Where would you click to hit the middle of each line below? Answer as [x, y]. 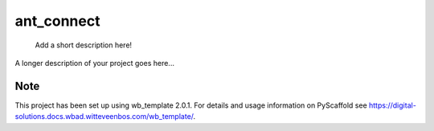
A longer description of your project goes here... [94, 63]
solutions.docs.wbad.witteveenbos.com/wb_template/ [104, 117]
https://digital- [393, 105]
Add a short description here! [84, 45]
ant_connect [57, 21]
